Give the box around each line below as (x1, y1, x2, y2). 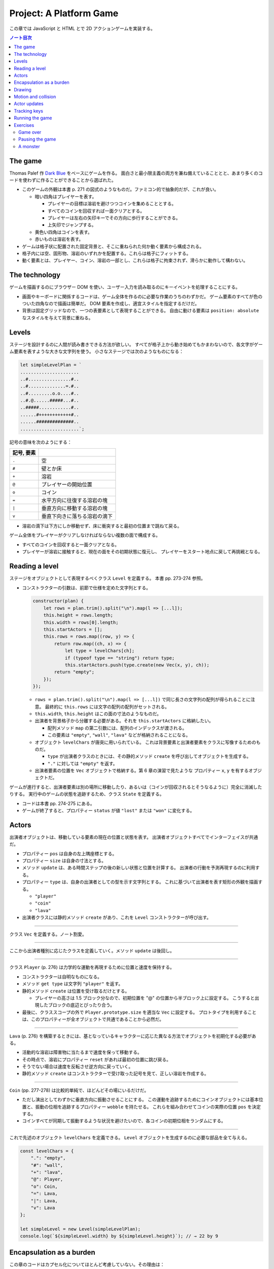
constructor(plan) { (32, 598, 84, 604)
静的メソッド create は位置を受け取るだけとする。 (22, 988, 130, 994)
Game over (18, 129, 42, 136)
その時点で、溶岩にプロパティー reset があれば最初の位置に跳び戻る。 (22, 1056, 171, 1062)
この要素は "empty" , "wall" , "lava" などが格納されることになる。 (47, 732, 191, 738)
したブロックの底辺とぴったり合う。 (39, 1002, 115, 1008)
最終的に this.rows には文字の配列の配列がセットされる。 (45, 704, 169, 710)
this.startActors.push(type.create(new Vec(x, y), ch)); (64, 662, 210, 667)
